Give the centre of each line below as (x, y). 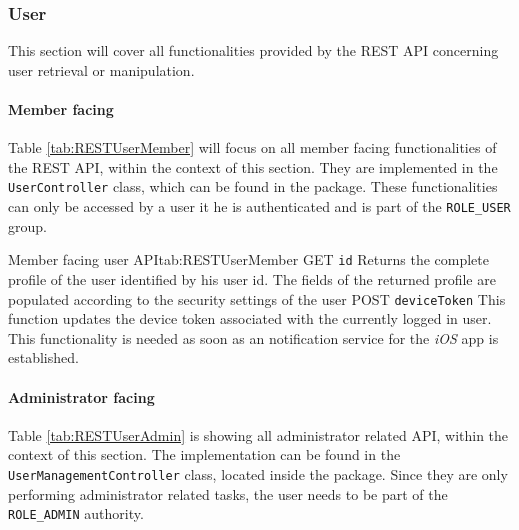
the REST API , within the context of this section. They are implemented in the (253, 166)
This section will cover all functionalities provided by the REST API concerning (253, 50)
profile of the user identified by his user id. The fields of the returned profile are (252, 278)
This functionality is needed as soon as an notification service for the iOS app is (253, 337)
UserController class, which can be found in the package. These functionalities (253, 186)
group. (27, 225)
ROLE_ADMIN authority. (76, 513)
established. (43, 357)
